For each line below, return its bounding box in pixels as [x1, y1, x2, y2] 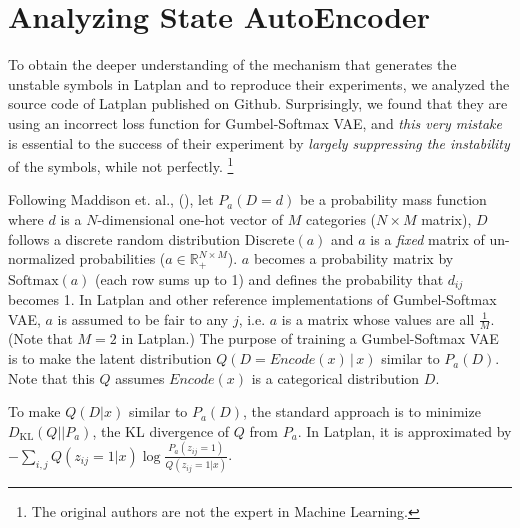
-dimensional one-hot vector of [97, 208, 284, 229]
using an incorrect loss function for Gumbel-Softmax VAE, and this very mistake [8, 112, 502, 133]
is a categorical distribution [251, 367, 420, 388]
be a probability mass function [299, 189, 487, 210]
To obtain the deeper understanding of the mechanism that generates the [8, 54, 457, 75]
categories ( [305, 208, 377, 229]
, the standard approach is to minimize [243, 401, 481, 422]
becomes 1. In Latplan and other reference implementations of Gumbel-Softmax [8, 289, 497, 310]
